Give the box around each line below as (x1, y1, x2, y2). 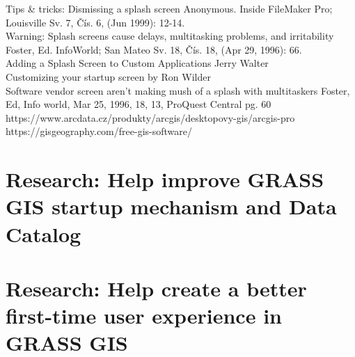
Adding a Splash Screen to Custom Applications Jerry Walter (6, 56, 269, 70)
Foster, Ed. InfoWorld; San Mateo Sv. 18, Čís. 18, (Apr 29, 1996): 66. (6, 42, 302, 56)
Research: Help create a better (6, 273, 307, 302)
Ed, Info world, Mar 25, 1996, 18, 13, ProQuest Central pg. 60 (6, 97, 271, 111)
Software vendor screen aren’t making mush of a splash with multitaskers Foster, (6, 83, 350, 97)
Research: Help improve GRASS (6, 165, 324, 193)
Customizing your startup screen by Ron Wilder (6, 69, 211, 84)
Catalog (6, 219, 81, 248)
